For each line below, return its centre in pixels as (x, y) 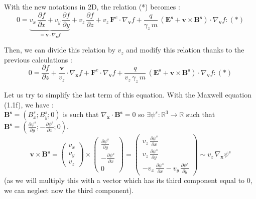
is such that (81, 114)
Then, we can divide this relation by (60, 50)
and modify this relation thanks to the (185, 50)
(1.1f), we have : (29, 104)
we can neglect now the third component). (69, 190)
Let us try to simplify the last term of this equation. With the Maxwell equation (128, 95)
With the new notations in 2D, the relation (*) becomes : (92, 6)
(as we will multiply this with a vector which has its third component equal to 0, (128, 180)
